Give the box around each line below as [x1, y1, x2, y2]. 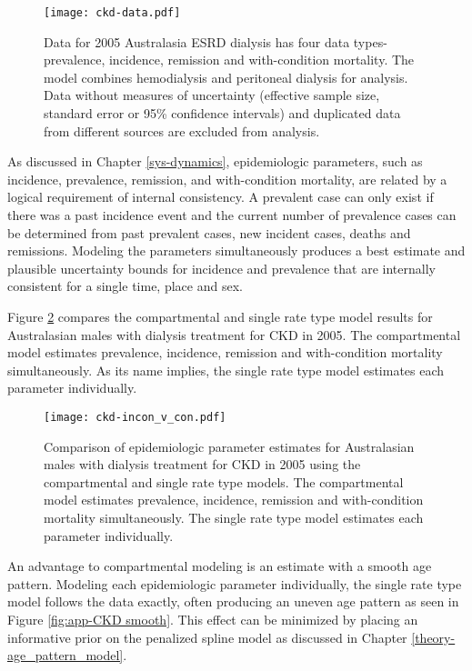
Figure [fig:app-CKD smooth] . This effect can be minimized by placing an [7, 609, 418, 628]
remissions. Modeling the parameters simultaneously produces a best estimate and [7, 241, 466, 260]
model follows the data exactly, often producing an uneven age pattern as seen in [7, 592, 459, 611]
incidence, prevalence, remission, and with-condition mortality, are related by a [7, 169, 447, 188]
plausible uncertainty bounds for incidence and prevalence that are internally [7, 258, 436, 277]
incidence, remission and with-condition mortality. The [108, 50, 415, 69]
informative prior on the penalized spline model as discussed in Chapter [7, 627, 407, 646]
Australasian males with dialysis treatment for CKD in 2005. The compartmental [7, 325, 461, 344]
